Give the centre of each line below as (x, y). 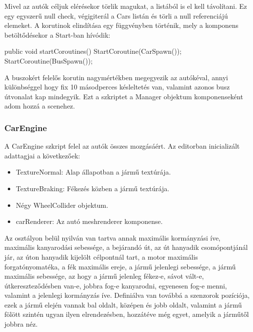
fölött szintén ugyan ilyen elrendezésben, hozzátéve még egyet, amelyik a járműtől (127, 314)
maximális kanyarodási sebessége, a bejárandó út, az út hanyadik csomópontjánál (126, 247)
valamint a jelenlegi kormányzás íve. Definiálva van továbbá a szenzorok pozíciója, (127, 295)
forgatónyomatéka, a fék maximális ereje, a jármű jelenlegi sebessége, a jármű (120, 266)
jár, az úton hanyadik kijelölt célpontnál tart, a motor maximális (101, 256)
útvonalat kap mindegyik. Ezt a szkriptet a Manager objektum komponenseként (124, 96)
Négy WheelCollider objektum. (62, 205)
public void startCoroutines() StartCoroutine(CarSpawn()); (93, 51)
